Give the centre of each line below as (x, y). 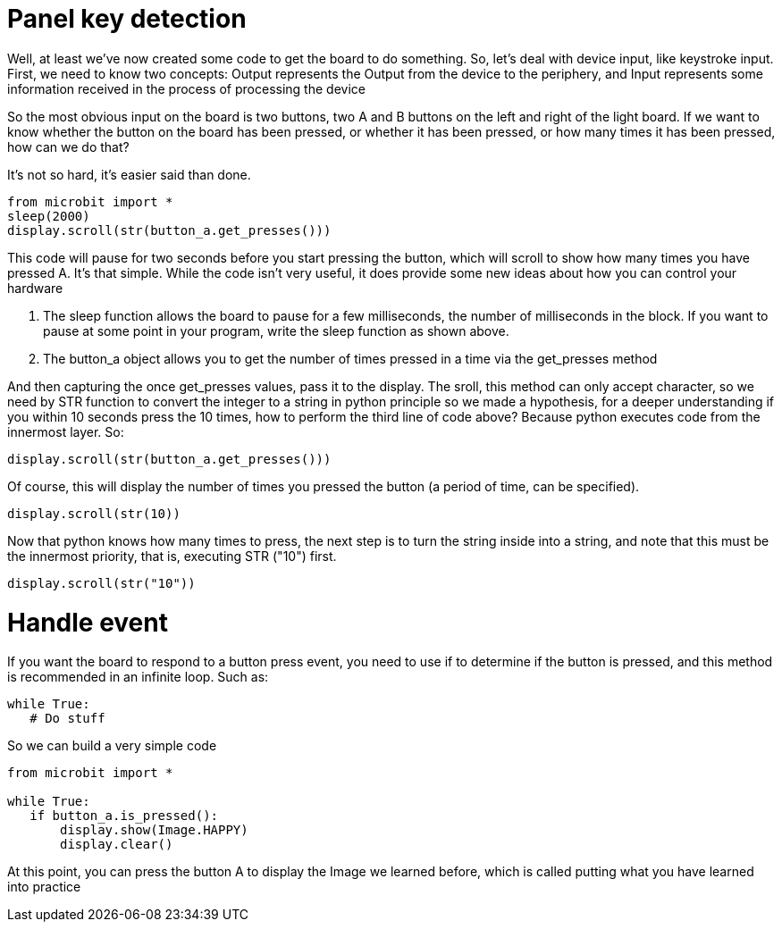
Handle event (88, 622)
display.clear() (117, 845)
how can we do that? (68, 146)
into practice (44, 887)
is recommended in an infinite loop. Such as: (138, 677)
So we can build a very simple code (112, 746)
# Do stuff (67, 719)
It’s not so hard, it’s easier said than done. (129, 174)
